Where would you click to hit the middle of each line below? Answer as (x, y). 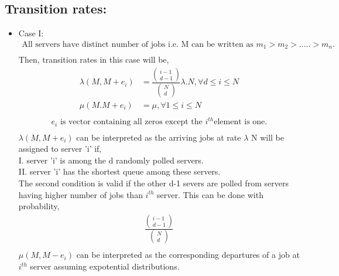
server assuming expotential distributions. (105, 266)
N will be (267, 137)
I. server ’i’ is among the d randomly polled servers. (111, 160)
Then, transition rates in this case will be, (94, 59)
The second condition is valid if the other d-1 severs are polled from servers (153, 183)
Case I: (31, 33)
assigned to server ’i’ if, (60, 149)
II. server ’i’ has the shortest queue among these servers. (119, 171)
